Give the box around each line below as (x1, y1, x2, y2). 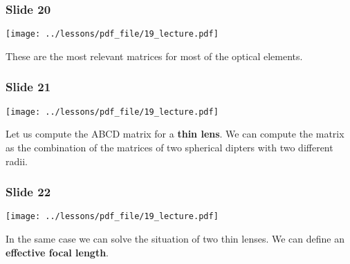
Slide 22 (6, 183, 51, 200)
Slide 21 (6, 78, 51, 95)
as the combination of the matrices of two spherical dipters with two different (6, 140, 333, 154)
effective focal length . (6, 245, 109, 259)
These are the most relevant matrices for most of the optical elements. (6, 48, 303, 63)
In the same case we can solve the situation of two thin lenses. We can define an (6, 232, 344, 245)
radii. (6, 153, 28, 168)
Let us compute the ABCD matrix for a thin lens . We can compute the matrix (6, 126, 344, 141)
